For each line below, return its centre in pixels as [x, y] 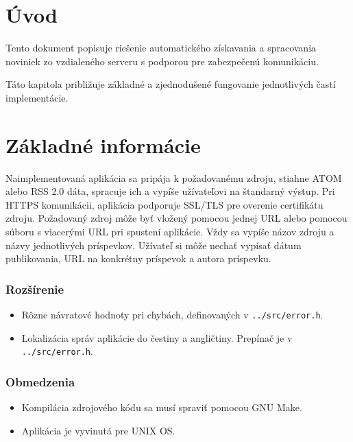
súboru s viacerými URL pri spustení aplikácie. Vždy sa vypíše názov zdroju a [170, 231]
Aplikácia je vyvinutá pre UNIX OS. [98, 430]
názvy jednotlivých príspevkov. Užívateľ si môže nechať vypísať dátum [154, 245]
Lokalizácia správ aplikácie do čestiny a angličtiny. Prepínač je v [157, 337]
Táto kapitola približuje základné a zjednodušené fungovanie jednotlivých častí [171, 84]
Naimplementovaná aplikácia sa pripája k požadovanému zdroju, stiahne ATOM [174, 177]
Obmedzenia [40, 381]
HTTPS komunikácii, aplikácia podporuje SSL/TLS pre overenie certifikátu [165, 204]
